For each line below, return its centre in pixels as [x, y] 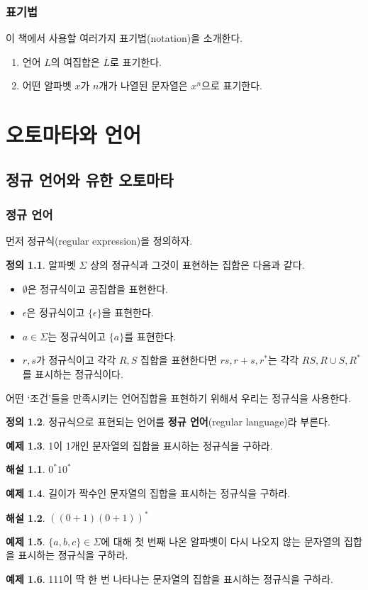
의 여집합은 [75, 61]
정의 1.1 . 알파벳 [41, 264]
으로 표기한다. [232, 85]
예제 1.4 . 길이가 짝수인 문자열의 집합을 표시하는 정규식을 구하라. [148, 492]
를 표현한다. [150, 336]
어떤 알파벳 [47, 85]
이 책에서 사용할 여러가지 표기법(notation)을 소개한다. [124, 38]
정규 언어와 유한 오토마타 [90, 179]
